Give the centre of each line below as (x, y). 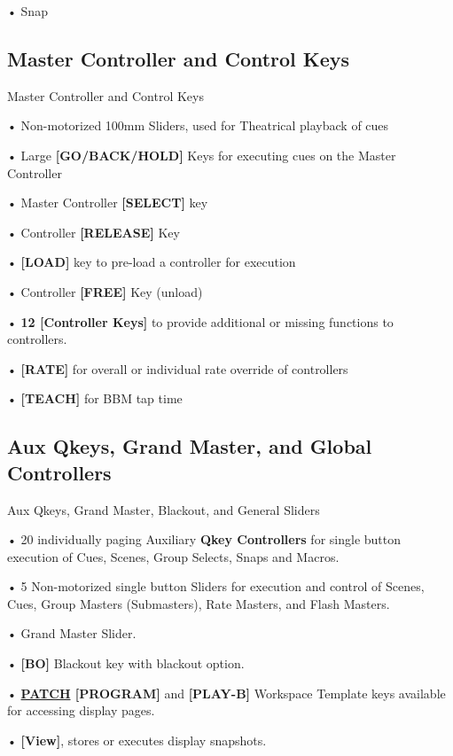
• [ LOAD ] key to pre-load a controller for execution (152, 262)
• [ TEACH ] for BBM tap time (95, 398)
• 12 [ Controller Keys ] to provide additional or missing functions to (200, 321)
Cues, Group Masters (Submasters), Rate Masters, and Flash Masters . (199, 603)
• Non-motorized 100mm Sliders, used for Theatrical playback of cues (198, 125)
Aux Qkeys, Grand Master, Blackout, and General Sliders (164, 509)
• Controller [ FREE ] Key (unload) (105, 291)
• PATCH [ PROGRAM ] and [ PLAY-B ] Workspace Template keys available (226, 693)
